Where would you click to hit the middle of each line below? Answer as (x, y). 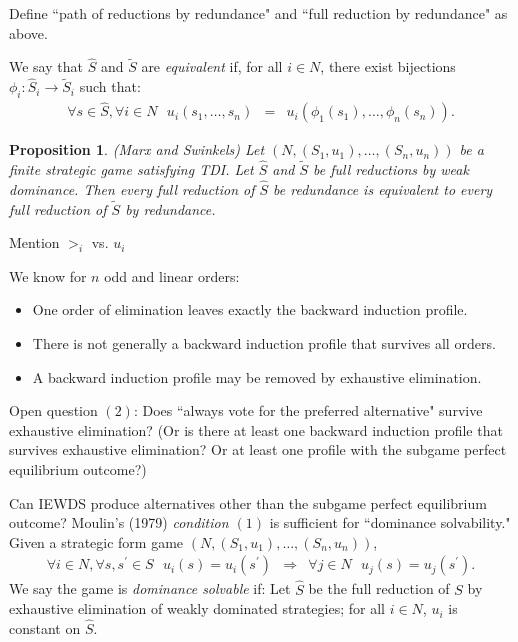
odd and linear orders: (172, 275)
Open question (53, 410)
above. (28, 32)
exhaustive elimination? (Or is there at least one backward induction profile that (256, 429)
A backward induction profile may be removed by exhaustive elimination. (257, 376)
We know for (48, 275)
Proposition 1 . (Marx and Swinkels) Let (137, 149)
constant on (45, 628)
